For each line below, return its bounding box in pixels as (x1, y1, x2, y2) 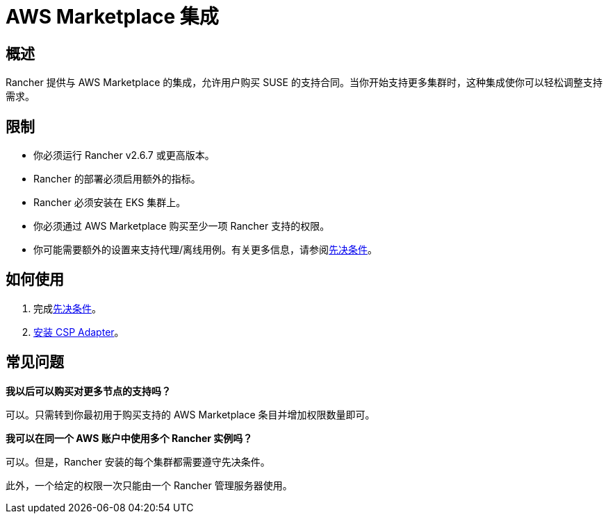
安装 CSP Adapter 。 (33, 325, 124, 338)
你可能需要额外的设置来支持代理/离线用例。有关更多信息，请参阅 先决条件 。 (33, 244, 378, 256)
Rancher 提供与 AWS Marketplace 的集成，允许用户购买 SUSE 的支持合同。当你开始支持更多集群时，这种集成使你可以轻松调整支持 (6, 76, 602, 89)
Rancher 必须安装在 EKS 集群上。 (33, 196, 186, 209)
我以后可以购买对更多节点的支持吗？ (6, 384, 171, 397)
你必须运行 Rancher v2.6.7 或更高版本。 (33, 149, 215, 162)
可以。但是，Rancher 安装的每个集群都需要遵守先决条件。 (6, 455, 270, 468)
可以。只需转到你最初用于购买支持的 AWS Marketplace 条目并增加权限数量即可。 (6, 408, 375, 420)
